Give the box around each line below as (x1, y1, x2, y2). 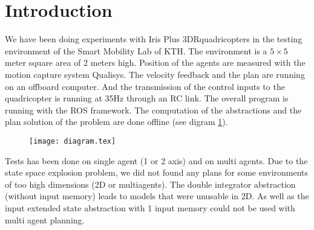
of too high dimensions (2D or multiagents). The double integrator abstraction (5, 177, 296, 190)
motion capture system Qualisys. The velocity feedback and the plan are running (5, 68, 305, 80)
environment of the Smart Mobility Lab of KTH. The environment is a (5, 44, 267, 57)
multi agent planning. (5, 213, 85, 226)
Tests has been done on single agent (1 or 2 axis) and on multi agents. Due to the (5, 154, 308, 167)
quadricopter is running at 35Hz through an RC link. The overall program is (5, 92, 289, 104)
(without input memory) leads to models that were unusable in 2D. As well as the (5, 190, 309, 202)
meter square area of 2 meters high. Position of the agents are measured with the (5, 56, 306, 69)
